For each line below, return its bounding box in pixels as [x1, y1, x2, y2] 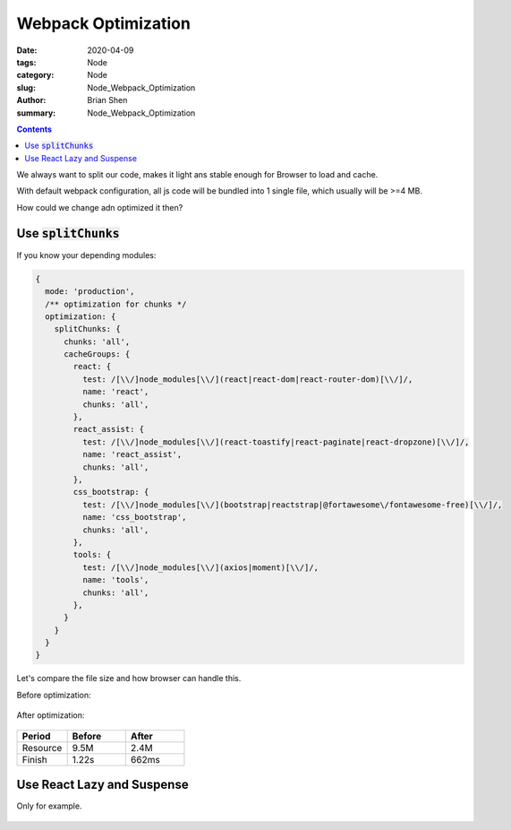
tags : [16, 56, 37, 67]
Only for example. [16, 800, 82, 811]
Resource [21, 741, 63, 754]
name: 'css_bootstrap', [81, 512, 187, 523]
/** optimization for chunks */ [45, 298, 187, 309]
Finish [21, 753, 48, 765]
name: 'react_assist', [81, 449, 183, 460]
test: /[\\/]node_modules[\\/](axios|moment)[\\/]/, [81, 562, 319, 573]
